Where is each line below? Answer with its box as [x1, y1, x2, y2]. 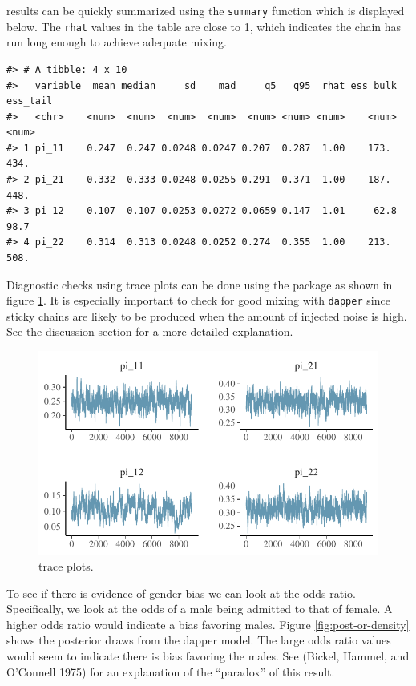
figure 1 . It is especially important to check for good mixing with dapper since [6, 292, 390, 309]
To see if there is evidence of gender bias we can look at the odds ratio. [6, 584, 356, 601]
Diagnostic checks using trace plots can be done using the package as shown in [6, 276, 393, 293]
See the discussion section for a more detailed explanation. [6, 323, 293, 340]
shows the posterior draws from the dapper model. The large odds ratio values [6, 632, 391, 648]
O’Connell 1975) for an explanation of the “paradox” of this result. [6, 663, 335, 680]
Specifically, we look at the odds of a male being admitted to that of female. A [6, 600, 393, 617]
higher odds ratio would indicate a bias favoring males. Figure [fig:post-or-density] [6, 615, 410, 632]
